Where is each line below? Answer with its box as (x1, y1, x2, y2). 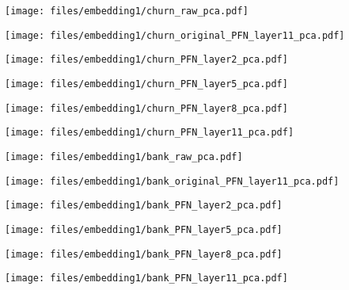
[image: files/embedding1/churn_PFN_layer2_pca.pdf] (5, 54, 288, 66)
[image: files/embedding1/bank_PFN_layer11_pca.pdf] (5, 273, 288, 284)
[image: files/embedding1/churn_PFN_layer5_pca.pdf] (5, 78, 288, 90)
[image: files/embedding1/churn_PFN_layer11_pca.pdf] (5, 127, 294, 139)
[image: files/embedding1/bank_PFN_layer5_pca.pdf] (5, 223, 283, 235)
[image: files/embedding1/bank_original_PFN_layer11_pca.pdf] (5, 175, 340, 187)
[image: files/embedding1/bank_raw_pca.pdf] (5, 151, 243, 162)
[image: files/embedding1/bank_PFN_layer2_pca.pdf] (5, 200, 283, 212)
